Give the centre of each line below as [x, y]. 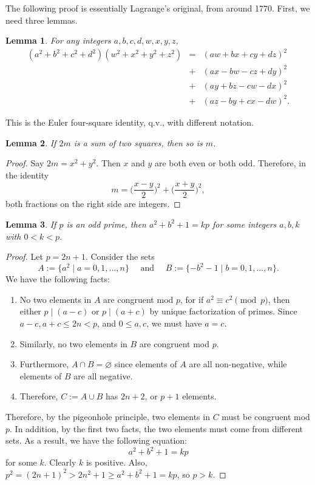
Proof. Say [25, 163]
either [30, 311]
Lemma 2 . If [31, 142]
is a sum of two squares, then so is [138, 142]
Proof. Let [24, 256]
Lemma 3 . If [31, 224]
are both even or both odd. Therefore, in [230, 163]
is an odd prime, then [106, 224]
